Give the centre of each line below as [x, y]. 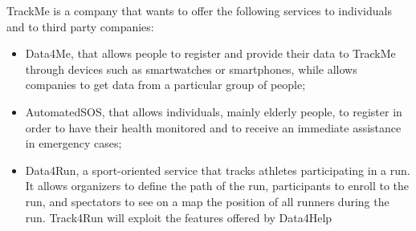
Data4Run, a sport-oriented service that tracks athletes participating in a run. [218, 170]
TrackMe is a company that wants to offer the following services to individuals [199, 10]
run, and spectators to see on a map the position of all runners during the [207, 201]
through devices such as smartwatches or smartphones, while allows [191, 69]
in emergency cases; [73, 143]
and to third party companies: [80, 26]
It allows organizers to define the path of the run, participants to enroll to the [217, 186]
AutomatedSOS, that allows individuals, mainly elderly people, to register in [214, 111]
